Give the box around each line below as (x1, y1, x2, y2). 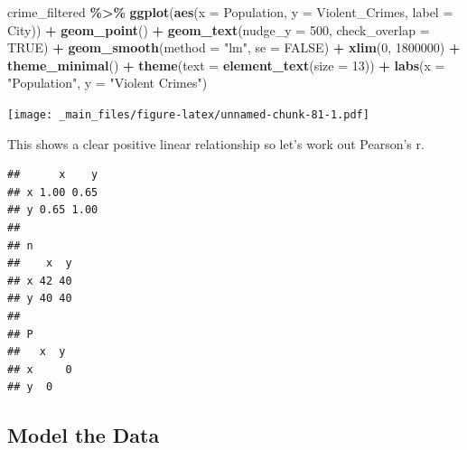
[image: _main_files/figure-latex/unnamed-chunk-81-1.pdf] (7, 108, 369, 121)
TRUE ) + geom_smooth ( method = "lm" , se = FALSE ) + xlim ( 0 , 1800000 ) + (7, 38, 461, 57)
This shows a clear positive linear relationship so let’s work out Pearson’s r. (7, 134, 425, 153)
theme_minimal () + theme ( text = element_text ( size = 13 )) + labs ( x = (7, 55, 445, 74)
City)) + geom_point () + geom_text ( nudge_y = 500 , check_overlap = (7, 20, 430, 39)
